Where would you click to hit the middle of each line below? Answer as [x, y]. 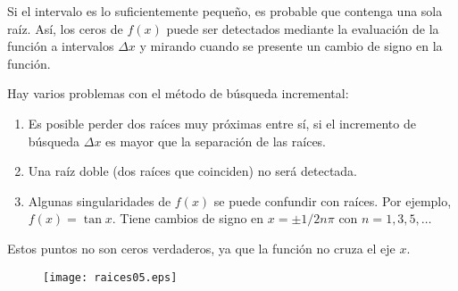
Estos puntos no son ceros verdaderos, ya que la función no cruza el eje [201, 248]
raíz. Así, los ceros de [65, 28]
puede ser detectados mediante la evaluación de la [303, 28]
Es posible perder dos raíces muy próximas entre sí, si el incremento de [222, 123]
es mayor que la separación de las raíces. [216, 141]
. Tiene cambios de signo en [188, 218]
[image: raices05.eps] [110, 277]
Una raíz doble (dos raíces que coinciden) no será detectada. [193, 171]
